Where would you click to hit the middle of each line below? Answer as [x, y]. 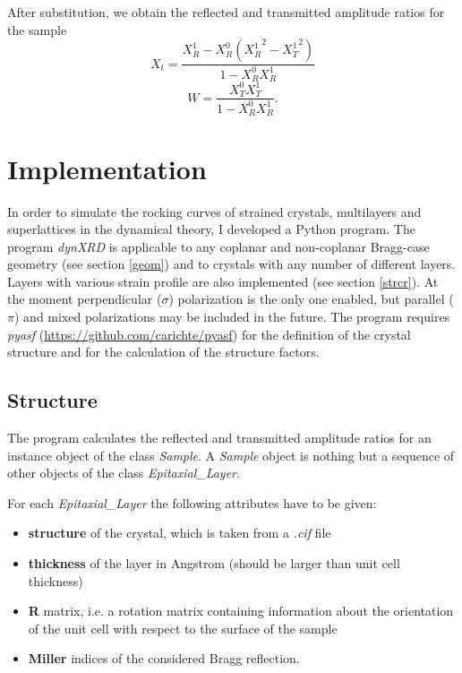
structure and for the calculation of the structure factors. [163, 352]
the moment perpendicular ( [85, 299]
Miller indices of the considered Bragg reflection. [164, 658]
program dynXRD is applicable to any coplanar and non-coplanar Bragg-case [218, 246]
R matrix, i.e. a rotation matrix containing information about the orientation [241, 611]
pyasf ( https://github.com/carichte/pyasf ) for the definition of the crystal [209, 334]
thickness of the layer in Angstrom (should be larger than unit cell [214, 563]
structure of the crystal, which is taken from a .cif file [180, 533]
